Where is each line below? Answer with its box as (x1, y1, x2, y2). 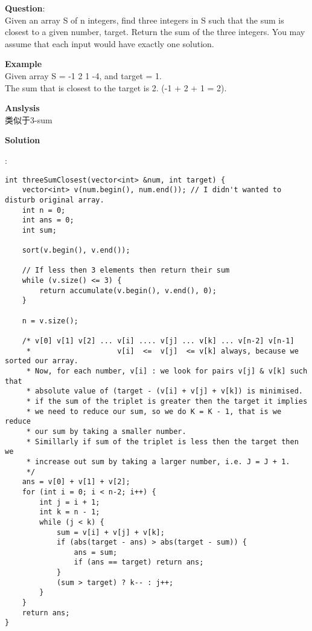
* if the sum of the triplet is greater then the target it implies (26, 396, 308, 406)
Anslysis (5, 102, 40, 114)
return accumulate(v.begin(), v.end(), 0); (39, 286, 217, 295)
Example (5, 57, 42, 70)
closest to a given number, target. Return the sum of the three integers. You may (5, 25, 305, 38)
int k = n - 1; (39, 508, 100, 517)
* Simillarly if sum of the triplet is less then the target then (26, 437, 299, 446)
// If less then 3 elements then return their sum (22, 266, 230, 275)
